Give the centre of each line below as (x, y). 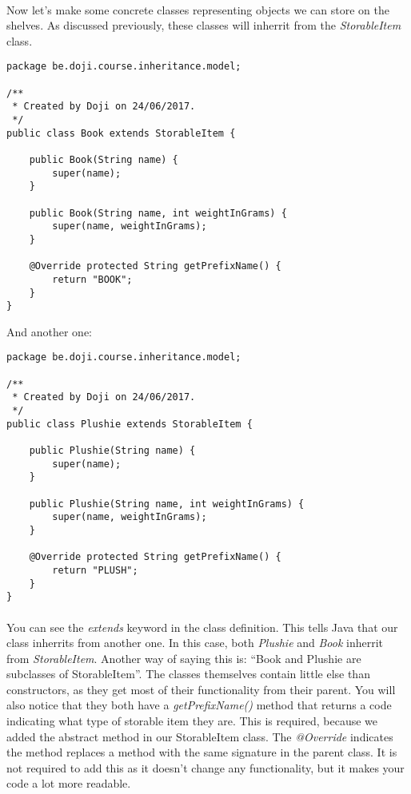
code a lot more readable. (69, 783)
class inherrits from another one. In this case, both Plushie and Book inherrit (195, 643)
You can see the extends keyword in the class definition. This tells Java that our (202, 627)
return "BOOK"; (92, 279)
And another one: (50, 331)
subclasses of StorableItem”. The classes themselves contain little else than (188, 674)
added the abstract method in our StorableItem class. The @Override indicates (200, 736)
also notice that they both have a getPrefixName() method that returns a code (199, 705)
